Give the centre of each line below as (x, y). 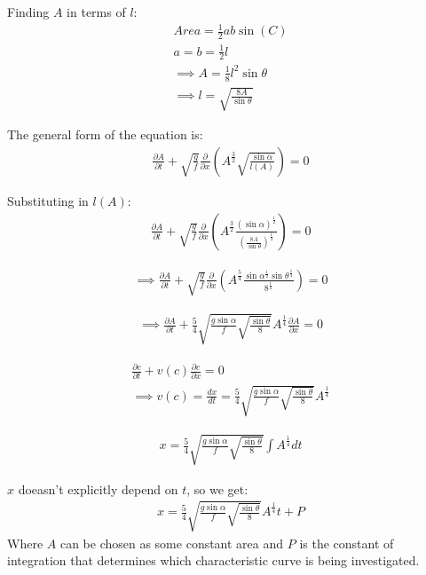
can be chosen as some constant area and (172, 543)
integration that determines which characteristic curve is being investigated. (213, 560)
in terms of (96, 12)
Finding (28, 12)
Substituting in (48, 200)
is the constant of (347, 543)
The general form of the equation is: (105, 134)
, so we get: (217, 488)
